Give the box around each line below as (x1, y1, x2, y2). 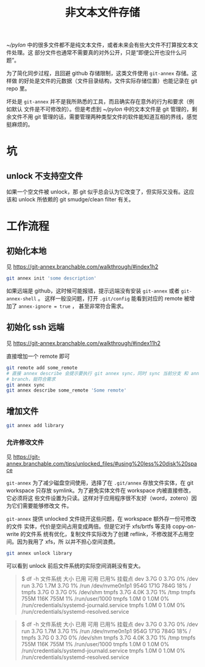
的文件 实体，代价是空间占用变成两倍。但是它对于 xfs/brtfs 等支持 (6, 523, 171, 530)
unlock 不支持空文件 (6, 171, 84, 181)
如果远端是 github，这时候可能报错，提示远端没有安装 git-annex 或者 (6, 287, 180, 294)
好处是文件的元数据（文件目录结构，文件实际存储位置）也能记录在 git (23, 77, 198, 84)
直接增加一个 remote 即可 (6, 352, 70, 360)
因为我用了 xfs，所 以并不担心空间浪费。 (16, 538, 119, 545)
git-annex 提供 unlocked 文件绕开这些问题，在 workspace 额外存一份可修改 (6, 515, 196, 523)
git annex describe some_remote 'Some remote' (6, 387, 127, 393)
